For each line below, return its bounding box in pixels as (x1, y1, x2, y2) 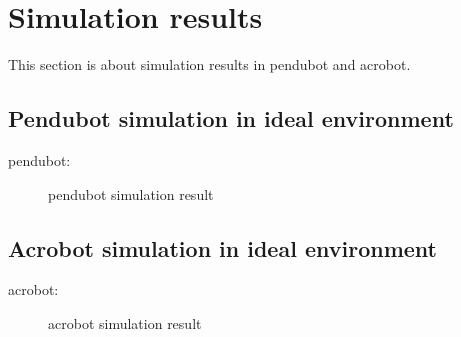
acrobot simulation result (48, 312, 202, 333)
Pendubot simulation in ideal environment (8, 103, 454, 134)
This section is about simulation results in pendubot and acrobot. (8, 54, 411, 75)
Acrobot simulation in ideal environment (8, 232, 437, 263)
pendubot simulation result (48, 183, 214, 204)
